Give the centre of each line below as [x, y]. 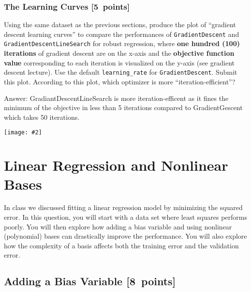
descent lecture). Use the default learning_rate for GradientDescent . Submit [121, 72]
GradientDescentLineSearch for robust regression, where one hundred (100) [122, 43]
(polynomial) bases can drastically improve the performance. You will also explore [125, 236]
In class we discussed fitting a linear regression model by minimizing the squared [123, 207]
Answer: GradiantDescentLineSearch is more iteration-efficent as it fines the [116, 98]
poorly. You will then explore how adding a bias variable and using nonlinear [118, 226]
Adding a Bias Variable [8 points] [90, 281]
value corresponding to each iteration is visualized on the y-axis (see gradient [119, 62]
